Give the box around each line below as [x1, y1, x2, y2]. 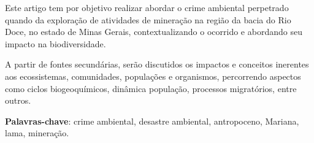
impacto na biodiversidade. [5, 37, 106, 50]
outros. [5, 94, 31, 107]
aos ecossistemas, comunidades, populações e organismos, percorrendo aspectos [5, 69, 301, 82]
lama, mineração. [5, 126, 69, 139]
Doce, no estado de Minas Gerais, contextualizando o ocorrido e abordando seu [5, 25, 302, 38]
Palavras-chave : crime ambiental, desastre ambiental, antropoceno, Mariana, [5, 114, 299, 127]
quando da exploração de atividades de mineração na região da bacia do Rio [5, 13, 291, 26]
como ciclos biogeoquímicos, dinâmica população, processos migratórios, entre [5, 82, 297, 95]
